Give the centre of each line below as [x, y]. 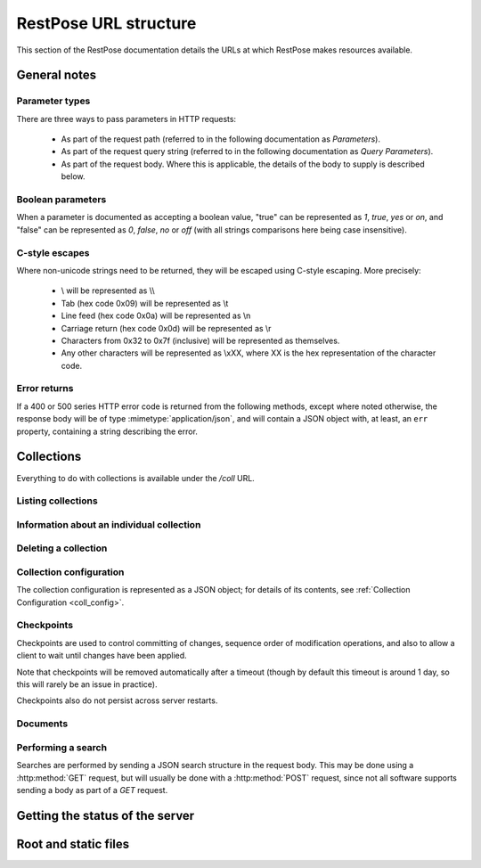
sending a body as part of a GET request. [92, 790]
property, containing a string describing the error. [107, 431]
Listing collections [57, 501]
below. [73, 176]
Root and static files [73, 843]
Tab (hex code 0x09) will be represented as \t [145, 303]
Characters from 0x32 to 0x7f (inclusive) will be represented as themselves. [200, 340]
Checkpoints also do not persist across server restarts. [117, 700]
